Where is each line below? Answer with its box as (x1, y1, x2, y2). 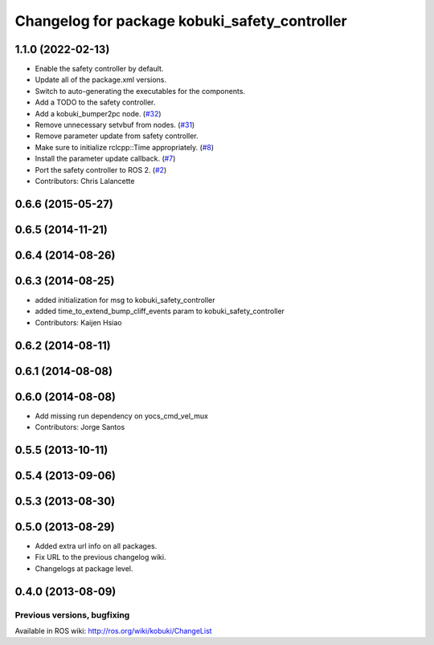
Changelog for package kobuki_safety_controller (14, 12, 347, 30)
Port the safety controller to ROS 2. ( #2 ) (35, 165, 167, 174)
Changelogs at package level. (35, 563, 133, 574)
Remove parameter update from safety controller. (35, 131, 199, 141)
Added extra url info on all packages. (35, 541, 158, 550)
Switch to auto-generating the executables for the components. (35, 86, 245, 96)
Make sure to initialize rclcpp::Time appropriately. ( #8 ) (35, 142, 215, 152)
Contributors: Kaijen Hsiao (35, 317, 122, 327)
